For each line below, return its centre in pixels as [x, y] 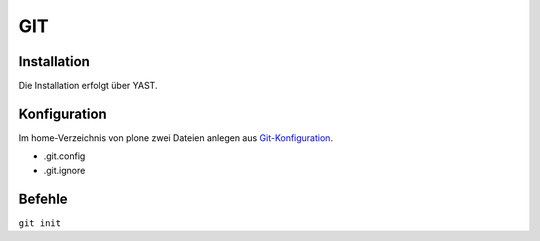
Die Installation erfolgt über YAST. [88, 86]
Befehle [43, 198]
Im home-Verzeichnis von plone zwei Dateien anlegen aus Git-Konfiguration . [176, 137]
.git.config [64, 156]
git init [40, 223]
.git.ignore [64, 170]
